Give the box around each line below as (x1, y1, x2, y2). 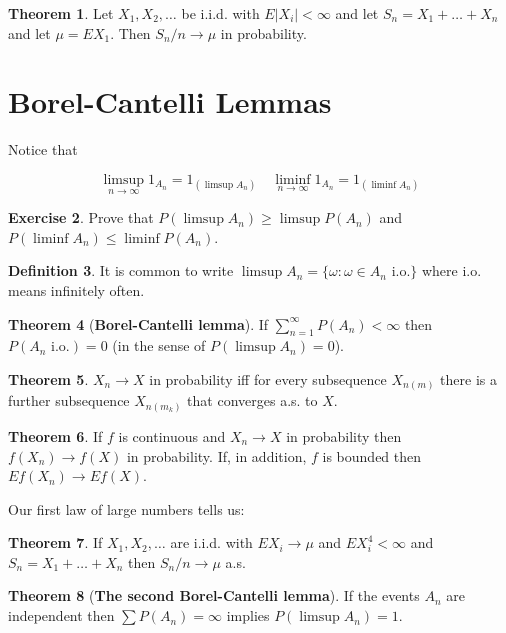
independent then (8, 605, 115, 626)
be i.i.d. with (181, 3, 260, 23)
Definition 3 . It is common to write (8, 260, 234, 281)
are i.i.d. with (170, 532, 253, 553)
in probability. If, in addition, (126, 445, 307, 466)
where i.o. (421, 260, 482, 281)
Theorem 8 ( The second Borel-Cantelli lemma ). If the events (8, 585, 420, 606)
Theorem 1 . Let (8, 3, 114, 23)
